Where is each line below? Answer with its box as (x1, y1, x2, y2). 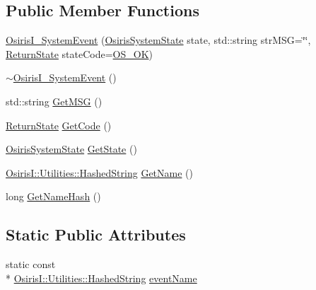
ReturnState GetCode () (6, 117, 112, 132)
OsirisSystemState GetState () (6, 141, 137, 156)
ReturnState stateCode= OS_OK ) (6, 46, 153, 61)
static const (6, 257, 56, 272)
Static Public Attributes (6, 224, 186, 245)
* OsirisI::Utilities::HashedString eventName (6, 270, 197, 285)
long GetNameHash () (6, 189, 101, 204)
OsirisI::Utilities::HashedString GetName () (6, 165, 193, 180)
